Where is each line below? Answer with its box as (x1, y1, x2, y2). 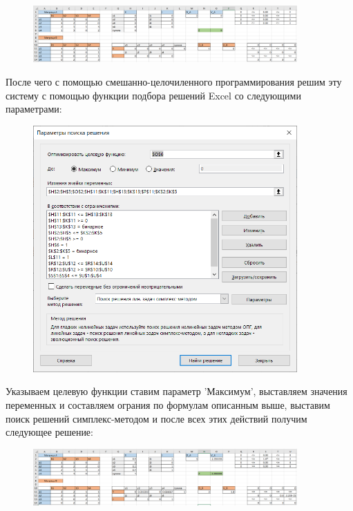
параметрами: (6, 102, 62, 116)
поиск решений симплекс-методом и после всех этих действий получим (6, 411, 307, 425)
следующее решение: (6, 425, 93, 439)
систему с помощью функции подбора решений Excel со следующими (6, 88, 301, 102)
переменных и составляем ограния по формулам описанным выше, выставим (6, 397, 330, 412)
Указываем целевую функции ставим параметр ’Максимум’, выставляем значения (6, 384, 347, 398)
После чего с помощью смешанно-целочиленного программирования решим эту (6, 74, 342, 88)
